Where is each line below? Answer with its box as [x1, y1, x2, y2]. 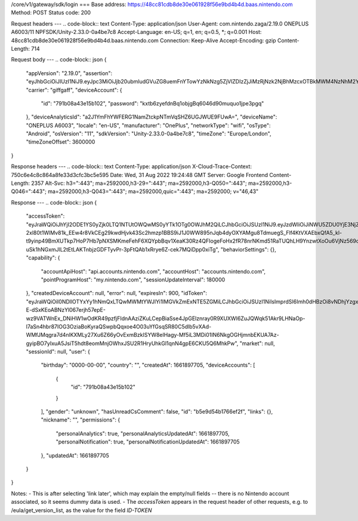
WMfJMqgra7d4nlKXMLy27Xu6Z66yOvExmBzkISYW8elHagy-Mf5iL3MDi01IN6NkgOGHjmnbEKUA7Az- [26, 331, 280, 339]
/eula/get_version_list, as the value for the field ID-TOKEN [11, 507, 152, 514]
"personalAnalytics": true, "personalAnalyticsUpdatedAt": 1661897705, [55, 430, 230, 437]
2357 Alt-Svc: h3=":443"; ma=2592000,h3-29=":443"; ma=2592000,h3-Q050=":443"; [30, 179, 247, 187]
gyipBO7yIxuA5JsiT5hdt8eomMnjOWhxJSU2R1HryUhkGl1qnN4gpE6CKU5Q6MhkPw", [26, 340, 239, 347]
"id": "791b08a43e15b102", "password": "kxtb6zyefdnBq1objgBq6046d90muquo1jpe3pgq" [41, 100, 264, 107]
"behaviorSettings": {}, [220, 246, 277, 253]
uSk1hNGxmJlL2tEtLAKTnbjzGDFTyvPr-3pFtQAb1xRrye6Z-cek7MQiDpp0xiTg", [26, 246, 220, 253]
